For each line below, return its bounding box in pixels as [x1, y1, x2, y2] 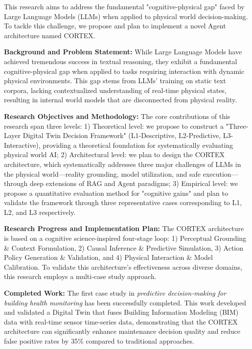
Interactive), [4, 140, 41, 150]
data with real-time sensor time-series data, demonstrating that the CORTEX [4, 316, 238, 326]
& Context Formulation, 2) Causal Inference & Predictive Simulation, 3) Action [4, 242, 244, 253]
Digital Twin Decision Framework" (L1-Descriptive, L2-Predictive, [23, 130, 221, 140]
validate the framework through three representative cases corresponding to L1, [4, 197, 242, 208]
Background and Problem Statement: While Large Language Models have [4, 47, 242, 57]
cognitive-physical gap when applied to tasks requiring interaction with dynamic [4, 66, 245, 76]
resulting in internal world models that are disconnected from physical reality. [4, 94, 237, 105]
